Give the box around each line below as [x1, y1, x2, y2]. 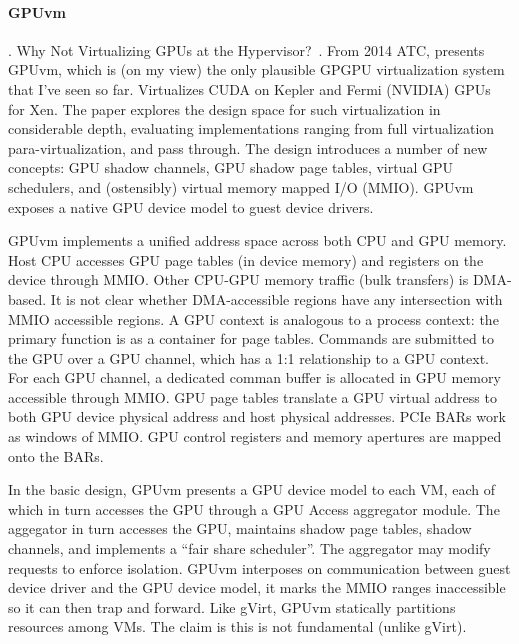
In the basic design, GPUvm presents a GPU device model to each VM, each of [8, 479, 495, 500]
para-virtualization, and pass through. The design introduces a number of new [8, 137, 488, 158]
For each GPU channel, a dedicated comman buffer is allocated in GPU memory [8, 367, 501, 388]
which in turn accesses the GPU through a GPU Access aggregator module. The [8, 498, 500, 519]
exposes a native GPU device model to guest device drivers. [8, 196, 374, 217]
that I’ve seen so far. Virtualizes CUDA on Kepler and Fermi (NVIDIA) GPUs [8, 78, 491, 99]
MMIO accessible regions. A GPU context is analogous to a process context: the [8, 308, 499, 329]
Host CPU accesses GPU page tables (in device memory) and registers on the [8, 249, 484, 270]
